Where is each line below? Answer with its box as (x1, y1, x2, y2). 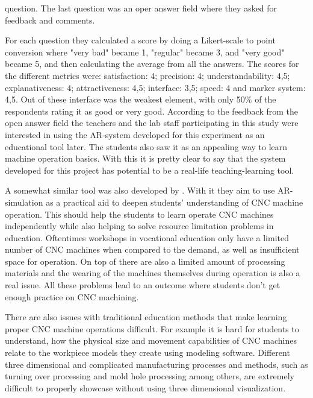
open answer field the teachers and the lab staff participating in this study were (5, 116, 299, 129)
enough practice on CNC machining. (5, 290, 139, 303)
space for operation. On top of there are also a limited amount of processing (5, 254, 285, 267)
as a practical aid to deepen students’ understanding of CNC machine (46, 195, 303, 208)
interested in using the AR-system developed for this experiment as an (5, 128, 265, 141)
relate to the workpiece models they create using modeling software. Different (5, 346, 290, 359)
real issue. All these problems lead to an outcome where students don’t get (5, 279, 280, 291)
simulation (5, 195, 43, 208)
